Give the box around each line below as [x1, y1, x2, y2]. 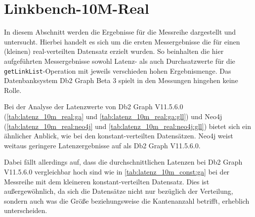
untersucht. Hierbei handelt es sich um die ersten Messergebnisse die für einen [4, 36, 240, 46]
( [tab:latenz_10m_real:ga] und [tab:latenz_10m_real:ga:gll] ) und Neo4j [4, 111, 222, 121]
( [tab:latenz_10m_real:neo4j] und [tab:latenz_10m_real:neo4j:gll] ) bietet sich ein [4, 121, 251, 131]
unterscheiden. [4, 205, 47, 216]
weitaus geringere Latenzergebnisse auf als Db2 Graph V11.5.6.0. [4, 140, 201, 150]
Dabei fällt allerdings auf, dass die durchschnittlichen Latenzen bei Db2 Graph [4, 157, 243, 167]
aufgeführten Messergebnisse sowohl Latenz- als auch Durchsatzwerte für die [4, 55, 235, 66]
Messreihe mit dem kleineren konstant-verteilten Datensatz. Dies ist [4, 176, 210, 186]
